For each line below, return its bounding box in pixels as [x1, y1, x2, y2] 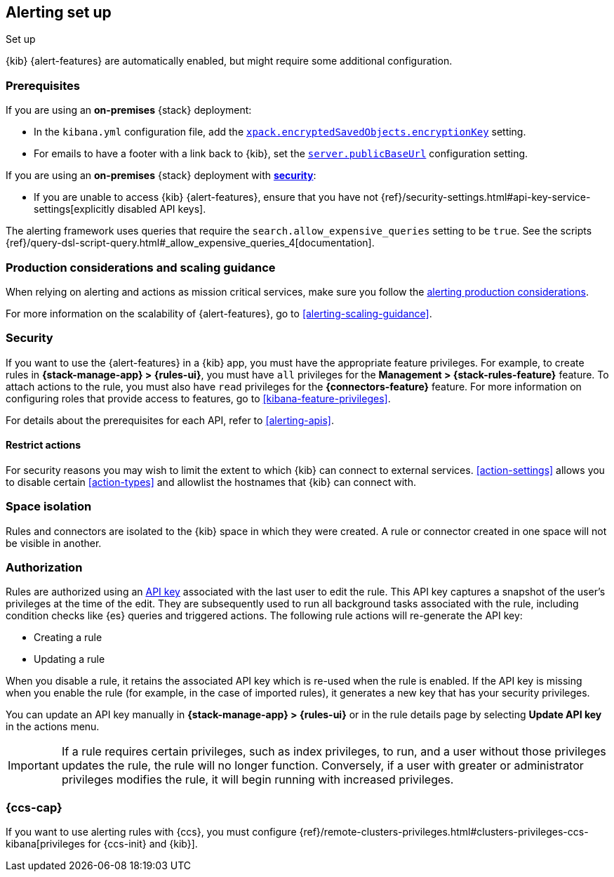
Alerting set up [6, 4, 112, 21]
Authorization [6, 560, 83, 575]
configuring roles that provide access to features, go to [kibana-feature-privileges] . [6, 392, 391, 404]
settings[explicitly [34, 203, 115, 216]
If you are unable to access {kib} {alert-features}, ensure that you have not [34, 191, 378, 204]
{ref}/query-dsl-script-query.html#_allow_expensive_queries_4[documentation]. [6, 237, 375, 249]
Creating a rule [34, 631, 102, 644]
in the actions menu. [6, 720, 100, 733]
